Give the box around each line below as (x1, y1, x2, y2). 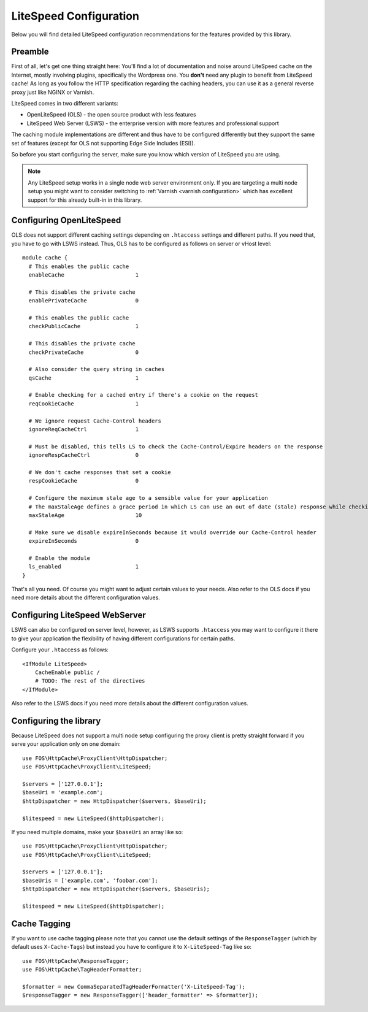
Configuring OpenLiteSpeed (11, 215, 121, 226)
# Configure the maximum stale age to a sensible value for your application (28, 494, 268, 502)
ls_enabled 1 (28, 563, 139, 570)
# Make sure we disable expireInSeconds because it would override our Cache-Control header (28, 529, 317, 536)
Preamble (11, 47, 49, 57)
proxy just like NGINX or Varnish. (11, 88, 94, 96)
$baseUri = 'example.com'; (22, 789, 104, 796)
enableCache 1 (28, 272, 139, 278)
